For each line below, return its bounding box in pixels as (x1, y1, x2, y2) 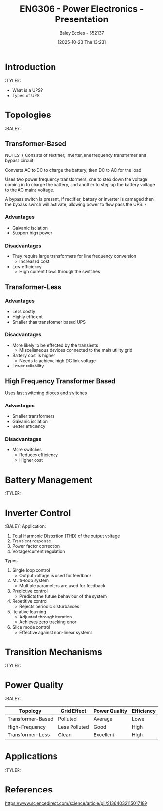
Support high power (12, 230, 53, 236)
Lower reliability (12, 363, 44, 369)
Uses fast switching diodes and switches (5, 390, 87, 396)
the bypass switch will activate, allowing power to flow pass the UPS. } (5, 201, 147, 208)
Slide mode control (12, 624, 50, 630)
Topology (19, 708, 42, 714)
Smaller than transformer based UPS (12, 319, 86, 325)
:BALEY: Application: (5, 523, 46, 529)
